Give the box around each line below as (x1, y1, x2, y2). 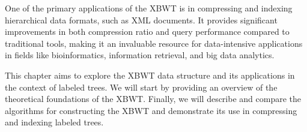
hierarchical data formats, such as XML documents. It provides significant (5, 13, 278, 26)
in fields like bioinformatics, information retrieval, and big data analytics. (5, 49, 275, 61)
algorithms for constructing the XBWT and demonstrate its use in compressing (5, 104, 297, 116)
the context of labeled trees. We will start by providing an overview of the (5, 80, 278, 93)
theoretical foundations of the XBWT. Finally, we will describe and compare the (5, 92, 302, 105)
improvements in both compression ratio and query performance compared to (5, 25, 290, 38)
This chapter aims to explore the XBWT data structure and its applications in (5, 68, 295, 81)
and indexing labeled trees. (5, 116, 104, 128)
